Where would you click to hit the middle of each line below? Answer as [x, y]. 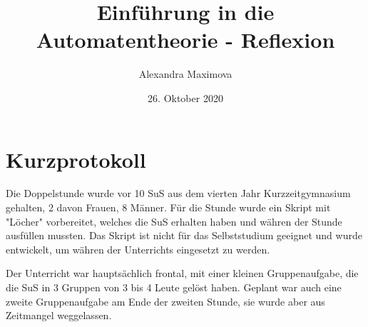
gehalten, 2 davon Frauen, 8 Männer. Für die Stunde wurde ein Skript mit [168, 207]
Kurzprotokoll [76, 159]
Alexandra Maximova [185, 74]
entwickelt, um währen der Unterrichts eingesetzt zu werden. [138, 249]
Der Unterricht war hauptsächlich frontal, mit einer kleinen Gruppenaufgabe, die [182, 273]
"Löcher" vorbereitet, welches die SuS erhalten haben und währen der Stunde [174, 221]
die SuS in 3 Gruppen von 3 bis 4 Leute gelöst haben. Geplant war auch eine [174, 287]
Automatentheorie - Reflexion [185, 40]
